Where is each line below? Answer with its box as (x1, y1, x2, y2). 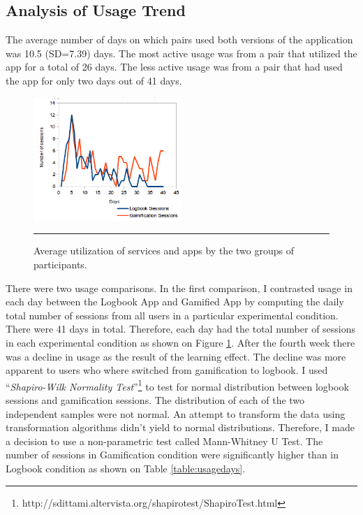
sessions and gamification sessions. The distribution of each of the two (6, 393, 305, 407)
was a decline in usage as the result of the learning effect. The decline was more (6, 349, 346, 363)
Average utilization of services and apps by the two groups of (34, 243, 294, 258)
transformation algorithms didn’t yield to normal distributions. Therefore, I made (6, 420, 355, 435)
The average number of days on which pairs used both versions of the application (6, 32, 353, 47)
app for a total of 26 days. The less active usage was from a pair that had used (6, 59, 343, 74)
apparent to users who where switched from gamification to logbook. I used (6, 363, 328, 377)
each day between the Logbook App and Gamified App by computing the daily (6, 294, 344, 309)
